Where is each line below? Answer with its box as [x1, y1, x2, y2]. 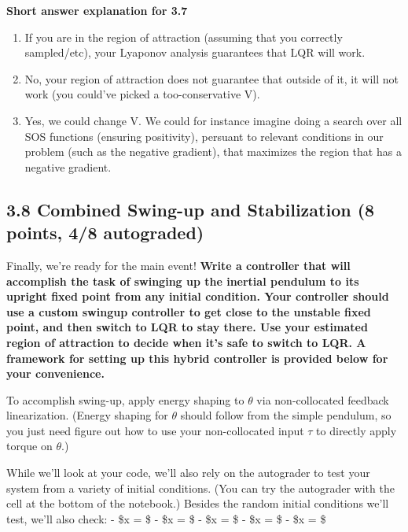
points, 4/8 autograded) [6, 220, 204, 245]
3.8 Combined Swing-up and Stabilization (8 [6, 197, 375, 221]
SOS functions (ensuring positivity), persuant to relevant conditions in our [24, 127, 384, 144]
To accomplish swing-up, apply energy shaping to [6, 391, 244, 408]
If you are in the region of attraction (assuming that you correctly [24, 28, 343, 45]
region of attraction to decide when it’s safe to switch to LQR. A [6, 334, 366, 350]
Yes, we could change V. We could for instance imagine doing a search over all [24, 112, 402, 128]
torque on [6, 438, 53, 454]
